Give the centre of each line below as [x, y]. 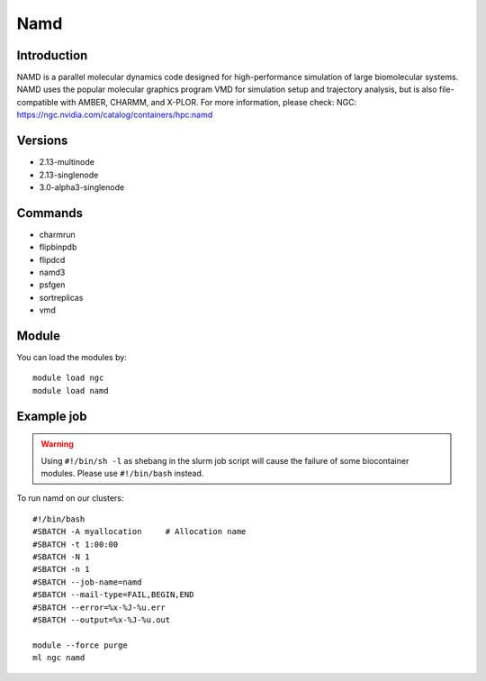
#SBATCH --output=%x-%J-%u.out [102, 620]
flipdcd [52, 259]
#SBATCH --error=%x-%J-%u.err [99, 607]
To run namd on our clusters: [70, 498]
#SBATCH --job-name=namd [87, 582]
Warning [57, 444]
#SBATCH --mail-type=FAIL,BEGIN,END [113, 595]
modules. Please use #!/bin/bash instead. [122, 474]
